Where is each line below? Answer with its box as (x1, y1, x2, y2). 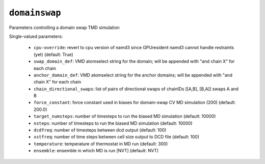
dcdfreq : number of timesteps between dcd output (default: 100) (33, 127, 166, 133)
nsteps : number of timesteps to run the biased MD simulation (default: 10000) (33, 120, 193, 126)
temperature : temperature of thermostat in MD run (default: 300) (33, 140, 168, 147)
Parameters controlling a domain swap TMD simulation (9, 25, 120, 30)
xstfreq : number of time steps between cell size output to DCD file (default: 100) (33, 134, 200, 140)
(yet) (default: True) (33, 52, 74, 57)
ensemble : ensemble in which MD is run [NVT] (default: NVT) (33, 148, 159, 154)
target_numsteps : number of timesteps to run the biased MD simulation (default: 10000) (33, 113, 216, 119)
